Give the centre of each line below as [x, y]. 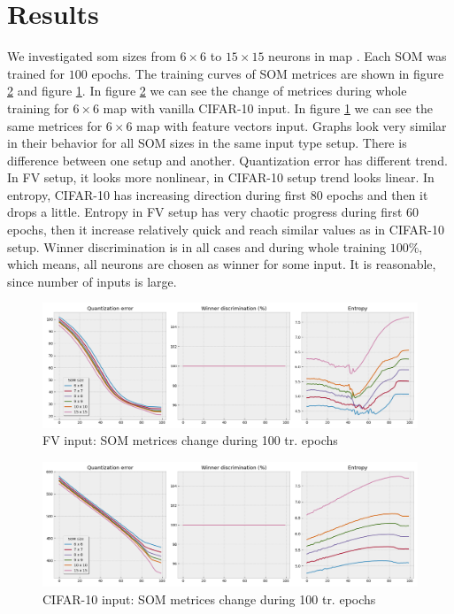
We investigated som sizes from [92, 56]
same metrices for [55, 125]
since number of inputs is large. [92, 281]
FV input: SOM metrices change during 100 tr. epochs [190, 440]
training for [38, 107]
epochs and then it [377, 194]
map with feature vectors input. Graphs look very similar [292, 125]
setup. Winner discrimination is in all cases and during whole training [196, 246]
